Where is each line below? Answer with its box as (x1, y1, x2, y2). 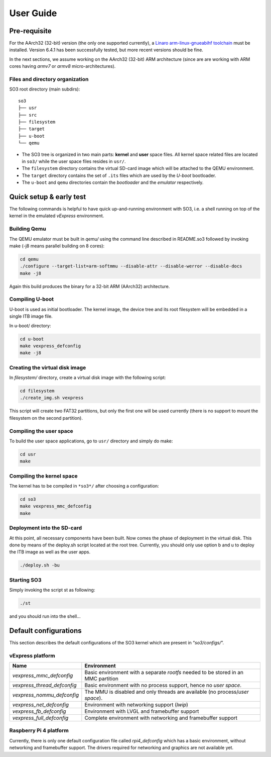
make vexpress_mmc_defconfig (20, 503, 92, 509)
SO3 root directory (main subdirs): (9, 86, 80, 92)
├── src (18, 112, 37, 118)
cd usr (20, 451, 36, 457)
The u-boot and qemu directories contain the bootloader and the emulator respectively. (22, 179, 204, 185)
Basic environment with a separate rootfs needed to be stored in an (84, 669, 243, 676)
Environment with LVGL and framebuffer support (84, 708, 199, 715)
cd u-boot (20, 336, 44, 342)
